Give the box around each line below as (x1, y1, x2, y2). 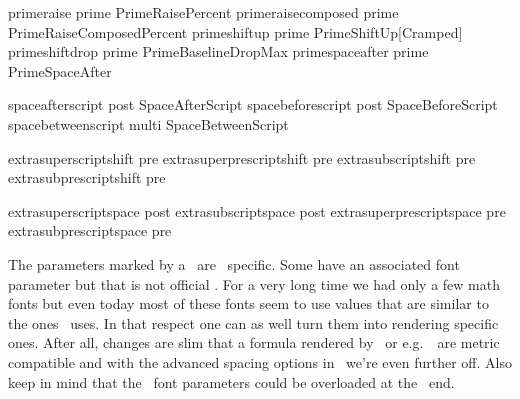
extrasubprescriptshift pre (8, 167, 166, 188)
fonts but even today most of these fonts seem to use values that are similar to (8, 293, 489, 314)
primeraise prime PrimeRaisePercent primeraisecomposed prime (8, 2, 399, 22)
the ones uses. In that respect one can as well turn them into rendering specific (8, 312, 499, 333)
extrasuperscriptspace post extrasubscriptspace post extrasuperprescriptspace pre (8, 200, 506, 221)
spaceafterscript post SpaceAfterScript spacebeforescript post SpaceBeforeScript (8, 94, 498, 115)
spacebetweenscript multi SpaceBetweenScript (8, 113, 289, 134)
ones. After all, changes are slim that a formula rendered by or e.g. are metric (8, 332, 500, 353)
